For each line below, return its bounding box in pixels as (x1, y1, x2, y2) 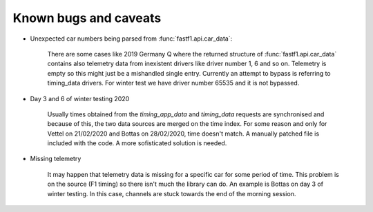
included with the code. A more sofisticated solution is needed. (47, 139, 227, 147)
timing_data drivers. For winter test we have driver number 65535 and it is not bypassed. (47, 79, 300, 87)
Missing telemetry (30, 155, 82, 163)
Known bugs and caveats (12, 10, 162, 25)
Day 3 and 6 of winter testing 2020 (30, 94, 130, 103)
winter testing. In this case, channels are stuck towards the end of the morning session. (47, 189, 296, 198)
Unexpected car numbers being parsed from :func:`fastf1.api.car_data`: (30, 34, 233, 43)
